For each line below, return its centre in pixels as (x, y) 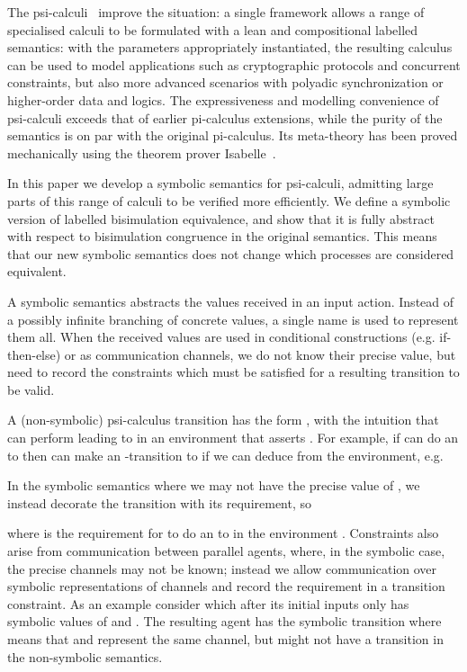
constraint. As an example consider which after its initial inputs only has (208, 603)
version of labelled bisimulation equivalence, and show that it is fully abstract (221, 218)
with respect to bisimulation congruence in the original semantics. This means (222, 236)
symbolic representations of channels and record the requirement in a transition (226, 586)
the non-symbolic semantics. (85, 656)
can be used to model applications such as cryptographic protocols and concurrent (234, 64)
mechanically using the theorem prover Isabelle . (142, 152)
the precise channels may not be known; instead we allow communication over (222, 568)
